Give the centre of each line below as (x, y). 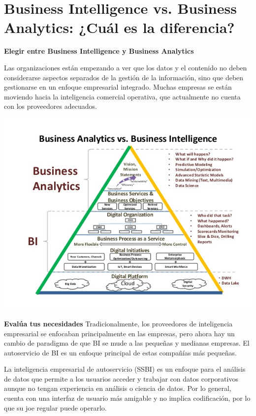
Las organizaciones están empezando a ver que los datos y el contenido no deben (126, 67)
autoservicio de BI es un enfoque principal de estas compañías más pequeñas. (120, 352)
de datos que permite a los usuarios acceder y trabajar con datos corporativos (121, 378)
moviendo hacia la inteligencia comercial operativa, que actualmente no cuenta (122, 96)
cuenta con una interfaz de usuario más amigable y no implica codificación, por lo (127, 398)
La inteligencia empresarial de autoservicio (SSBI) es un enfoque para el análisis (125, 369)
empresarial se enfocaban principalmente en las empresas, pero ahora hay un (119, 333)
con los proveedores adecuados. (50, 106)
